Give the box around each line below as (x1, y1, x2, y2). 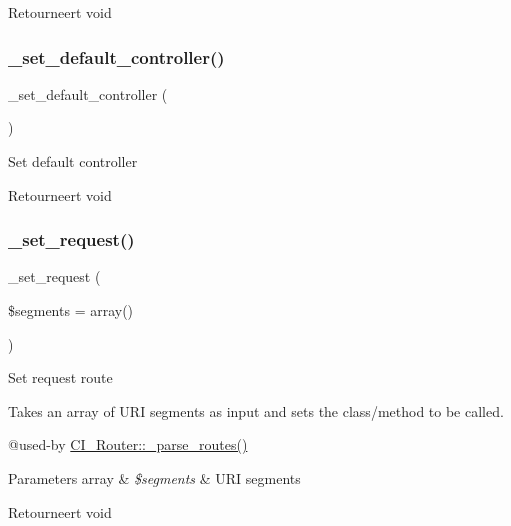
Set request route (8, 367, 113, 388)
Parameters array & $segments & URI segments (8, 467, 301, 488)
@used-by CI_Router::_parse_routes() (8, 434, 248, 455)
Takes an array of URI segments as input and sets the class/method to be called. (8, 400, 504, 421)
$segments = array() (8, 300, 134, 320)
